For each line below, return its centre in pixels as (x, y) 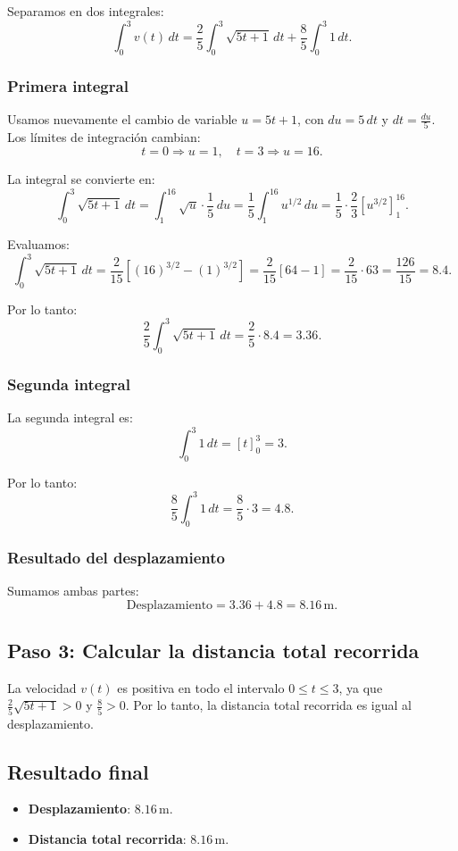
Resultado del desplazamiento (116, 557)
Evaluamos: (38, 243)
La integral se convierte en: (81, 179)
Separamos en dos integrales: (86, 11)
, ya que (361, 687)
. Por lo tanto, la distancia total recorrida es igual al (268, 705)
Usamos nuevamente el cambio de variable (122, 119)
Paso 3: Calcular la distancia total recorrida (213, 650)
